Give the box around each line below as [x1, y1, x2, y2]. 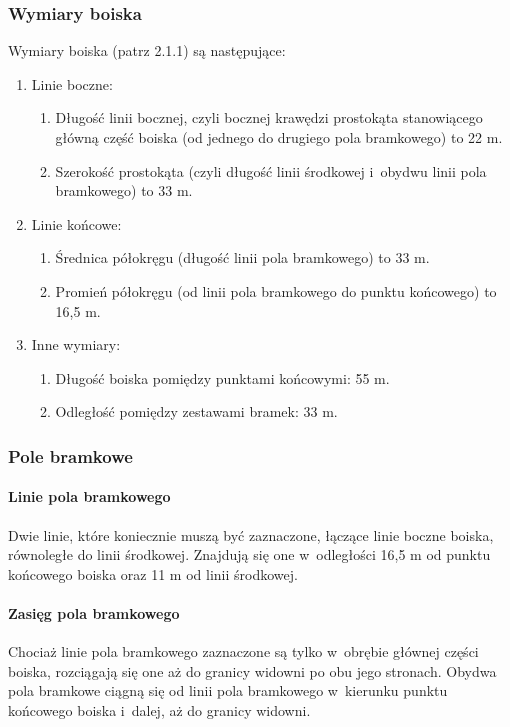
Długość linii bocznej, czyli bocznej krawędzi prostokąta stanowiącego [55, 107, 483, 128]
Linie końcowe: [31, 213, 122, 234]
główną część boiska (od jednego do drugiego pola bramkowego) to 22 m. [55, 127, 503, 147]
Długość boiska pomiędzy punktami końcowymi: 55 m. [55, 367, 390, 388]
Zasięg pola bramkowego [8, 602, 180, 623]
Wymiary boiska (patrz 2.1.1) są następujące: [8, 40, 286, 61]
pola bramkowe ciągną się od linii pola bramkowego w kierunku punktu [8, 680, 448, 701]
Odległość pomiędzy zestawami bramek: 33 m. [55, 401, 338, 422]
